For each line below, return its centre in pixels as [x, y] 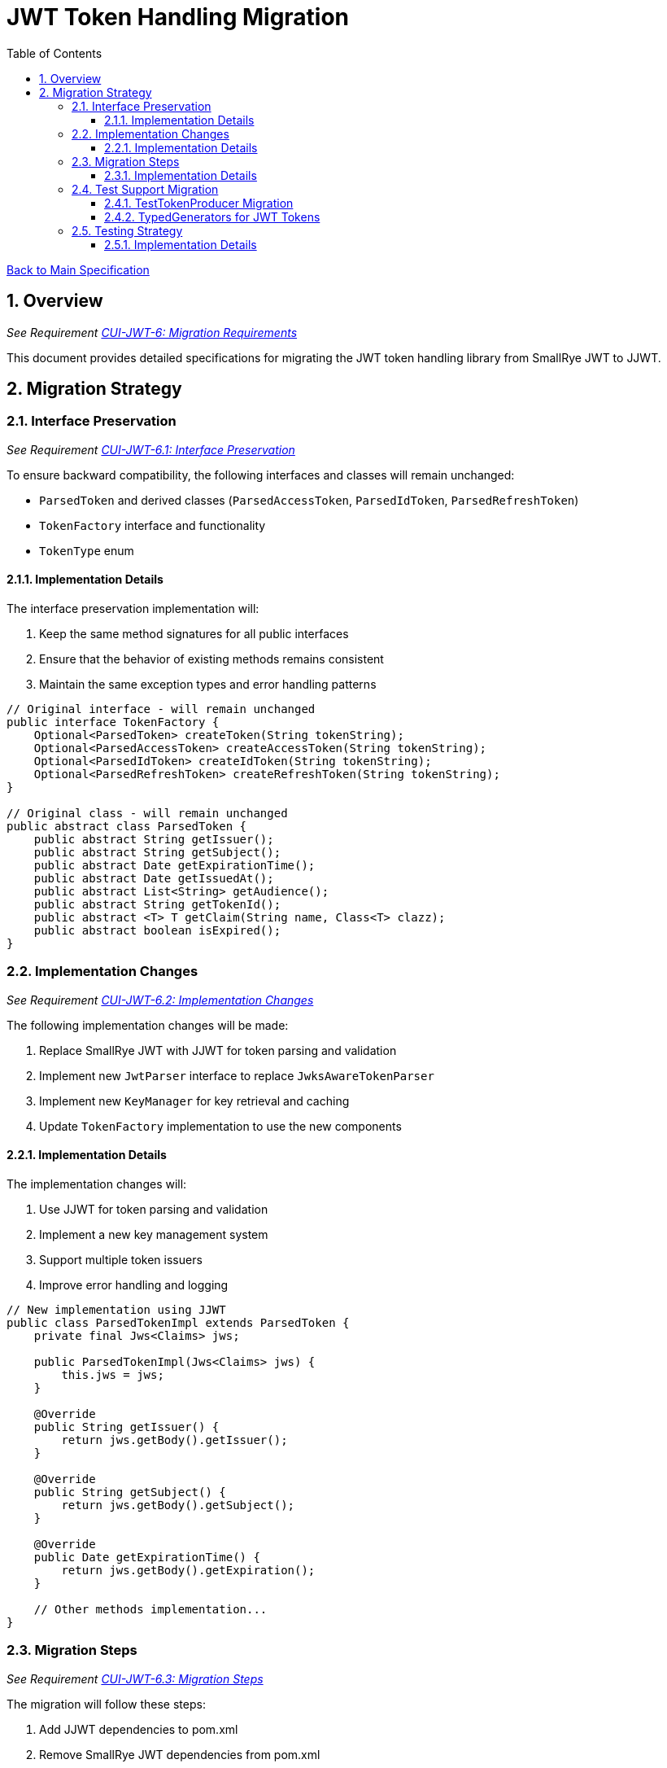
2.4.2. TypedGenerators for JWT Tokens [212, 217]
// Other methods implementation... [150, 1609]
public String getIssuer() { [126, 1427]
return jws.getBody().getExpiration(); [188, 1570]
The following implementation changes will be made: [148, 1025]
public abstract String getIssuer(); [154, 840]
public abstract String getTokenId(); [157, 905]
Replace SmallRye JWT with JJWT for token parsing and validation [218, 1050]
